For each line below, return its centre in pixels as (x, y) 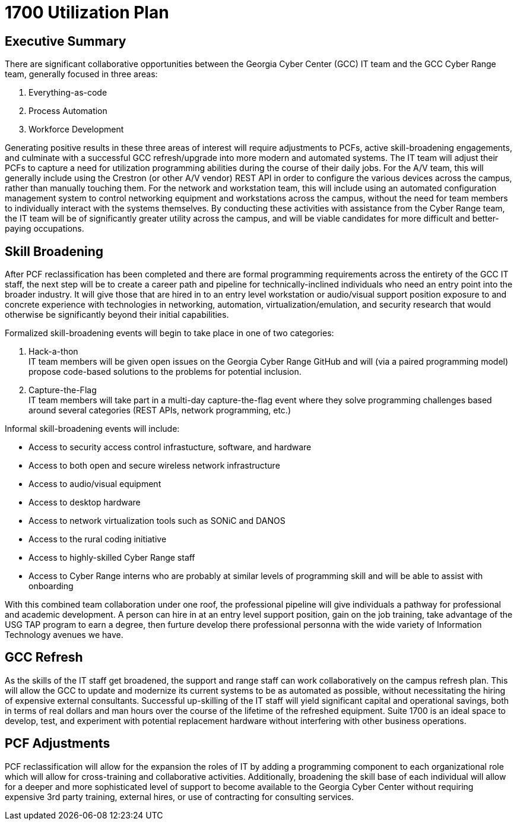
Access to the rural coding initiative (98, 539)
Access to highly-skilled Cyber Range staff (112, 558)
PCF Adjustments (58, 744)
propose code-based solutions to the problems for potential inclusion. (165, 372)
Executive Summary (66, 41)
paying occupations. (45, 229)
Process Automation (68, 111)
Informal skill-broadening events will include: (92, 429)
